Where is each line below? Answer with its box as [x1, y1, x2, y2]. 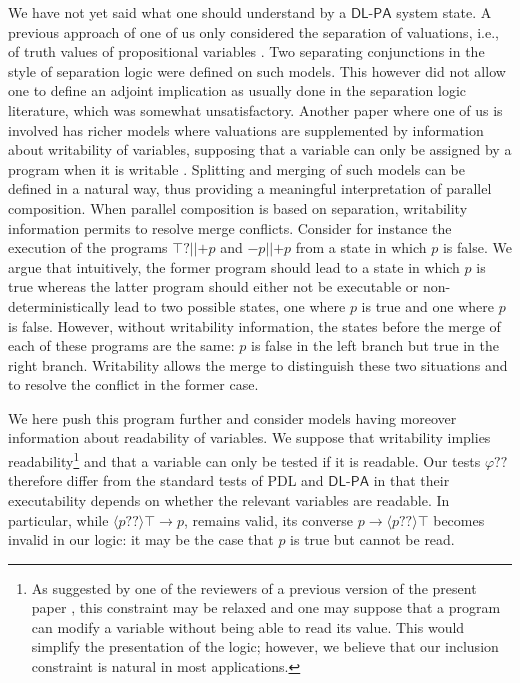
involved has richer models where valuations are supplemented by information [8, 119, 484, 140]
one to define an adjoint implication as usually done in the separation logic [8, 80, 467, 101]
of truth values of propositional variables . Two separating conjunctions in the [8, 41, 485, 62]
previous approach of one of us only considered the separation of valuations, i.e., [8, 21, 499, 42]
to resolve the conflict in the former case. [8, 374, 259, 395]
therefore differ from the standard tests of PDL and [8, 470, 324, 491]
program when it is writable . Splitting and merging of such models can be [8, 158, 465, 179]
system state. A [396, 2, 492, 22]
